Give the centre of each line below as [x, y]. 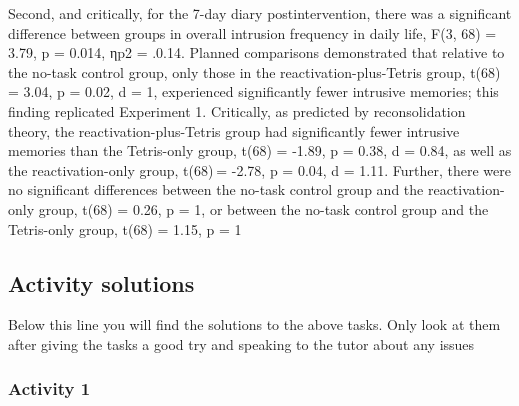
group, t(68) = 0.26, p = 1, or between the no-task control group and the [263, 208]
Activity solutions [101, 282]
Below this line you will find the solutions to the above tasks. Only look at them [254, 324]
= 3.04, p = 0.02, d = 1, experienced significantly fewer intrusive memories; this [253, 91]
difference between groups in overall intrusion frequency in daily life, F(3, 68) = [252, 32]
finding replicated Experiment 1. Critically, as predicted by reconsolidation [237, 110]
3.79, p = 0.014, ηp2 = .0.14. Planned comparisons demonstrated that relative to [256, 52]
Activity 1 [49, 388]
